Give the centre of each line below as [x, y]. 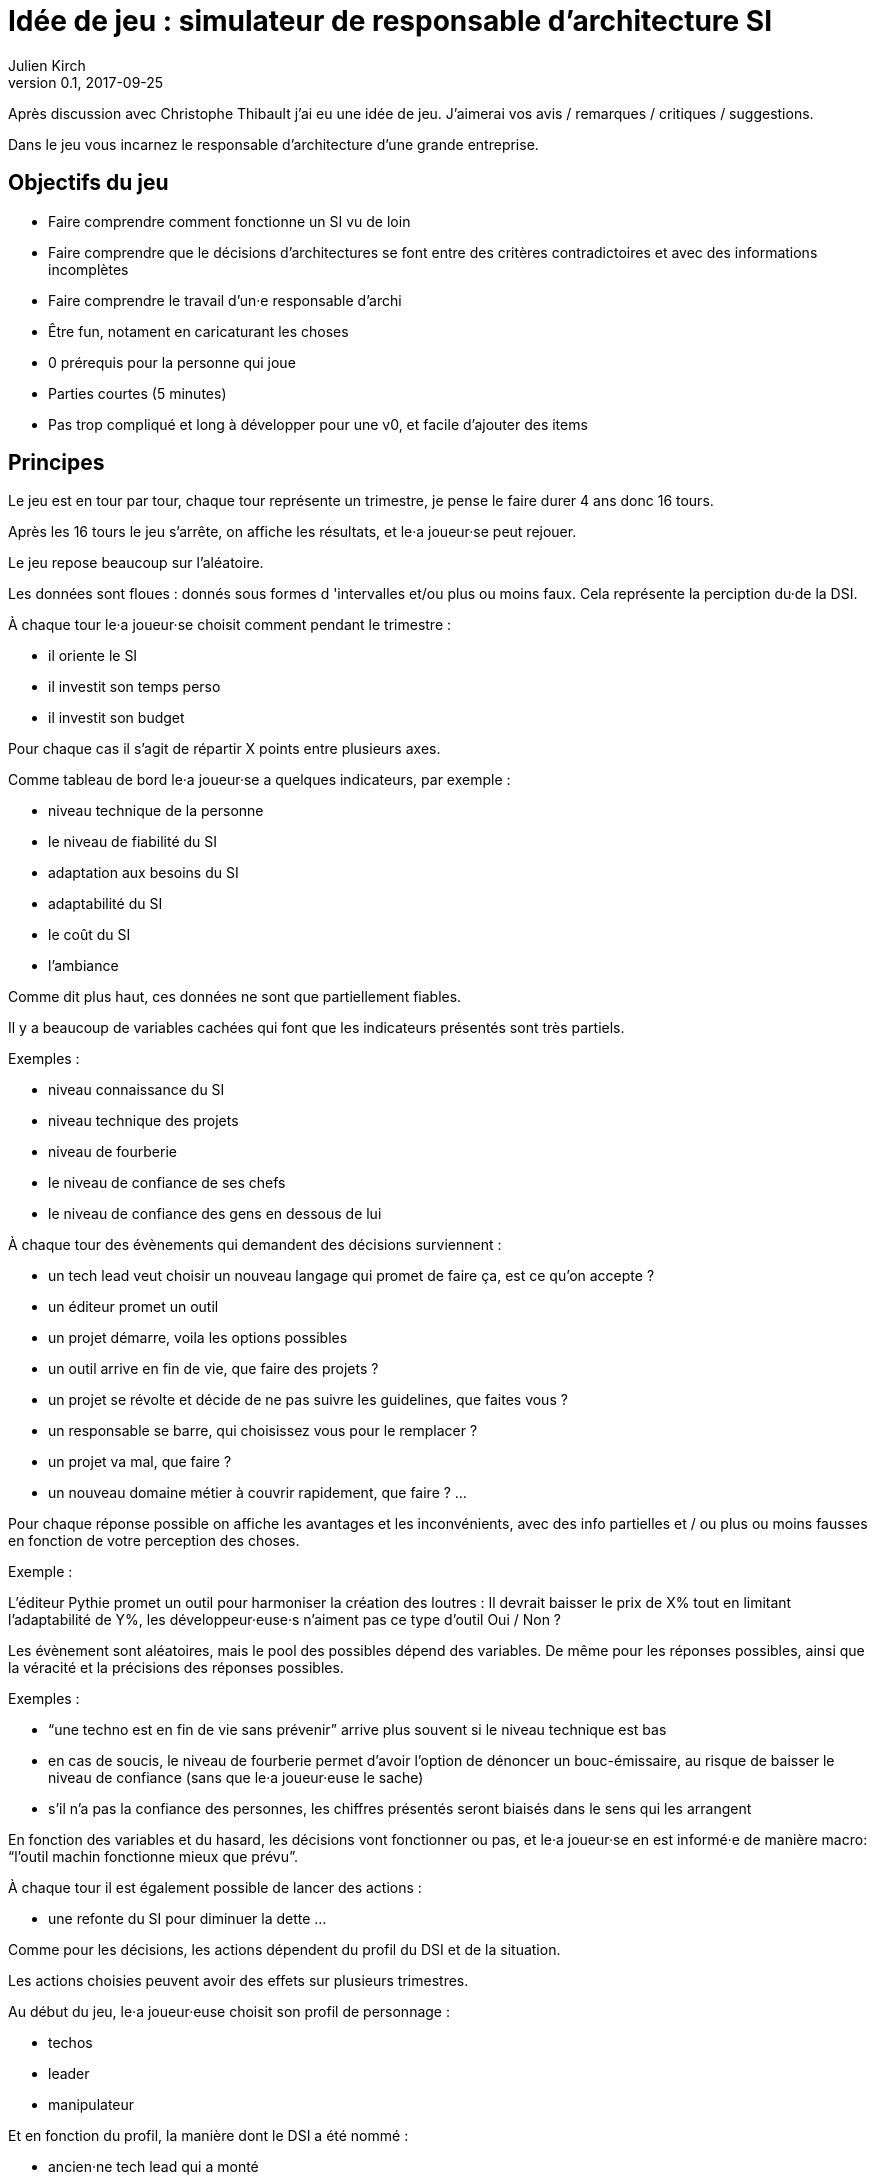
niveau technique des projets [143, 1121]
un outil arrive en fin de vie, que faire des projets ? [213, 1369]
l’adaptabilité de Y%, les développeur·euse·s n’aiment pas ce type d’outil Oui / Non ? [285, 1620]
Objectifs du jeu [88, 183]
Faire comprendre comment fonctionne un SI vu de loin [229, 221]
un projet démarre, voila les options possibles [198, 1338]
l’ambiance [83, 966]
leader [69, 2074]
